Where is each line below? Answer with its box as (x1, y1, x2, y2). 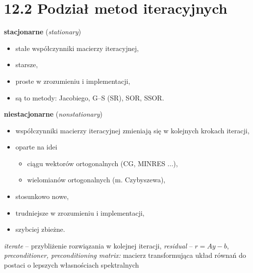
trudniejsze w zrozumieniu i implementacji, (15, 207, 145, 218)
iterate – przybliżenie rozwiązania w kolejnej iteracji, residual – (4, 240, 193, 250)
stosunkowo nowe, (15, 191, 69, 201)
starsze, (15, 59, 38, 70)
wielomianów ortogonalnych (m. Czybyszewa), (27, 174, 166, 185)
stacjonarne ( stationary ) (4, 26, 81, 37)
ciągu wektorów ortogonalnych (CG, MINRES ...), (27, 158, 178, 168)
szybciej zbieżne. (15, 224, 65, 234)
